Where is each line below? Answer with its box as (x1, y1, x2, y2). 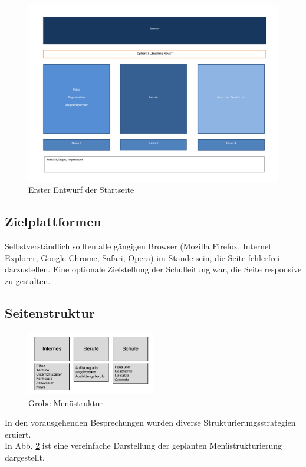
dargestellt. (5, 450, 45, 463)
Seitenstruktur (5, 303, 95, 321)
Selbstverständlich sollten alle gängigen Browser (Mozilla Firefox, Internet (5, 240, 272, 252)
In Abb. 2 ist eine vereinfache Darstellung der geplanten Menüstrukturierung (5, 439, 282, 452)
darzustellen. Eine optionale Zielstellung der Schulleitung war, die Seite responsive (5, 263, 302, 275)
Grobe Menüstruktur (28, 396, 104, 409)
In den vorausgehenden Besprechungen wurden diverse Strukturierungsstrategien (5, 416, 296, 429)
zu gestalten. (5, 274, 51, 287)
